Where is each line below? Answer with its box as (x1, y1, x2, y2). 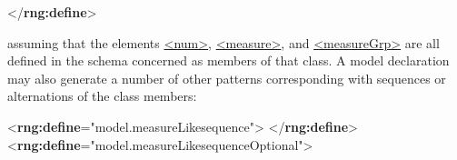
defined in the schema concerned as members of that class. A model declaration (7, 51, 450, 70)
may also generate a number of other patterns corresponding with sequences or (7, 68, 446, 87)
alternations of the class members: (7, 86, 197, 105)
